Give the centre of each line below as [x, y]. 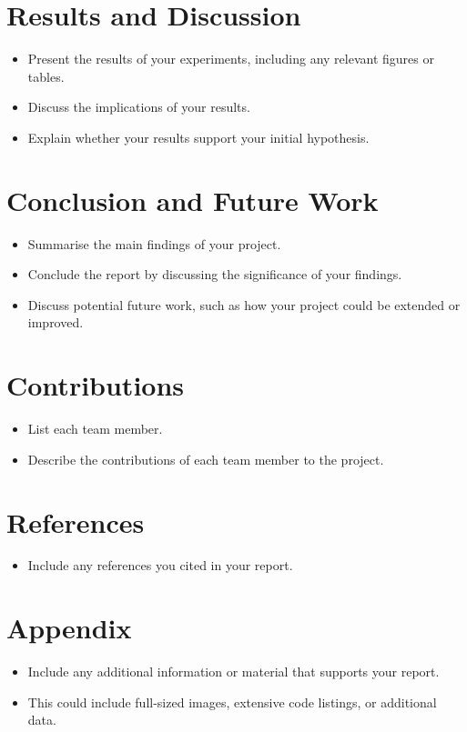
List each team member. [95, 429]
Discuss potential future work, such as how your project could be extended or [244, 304]
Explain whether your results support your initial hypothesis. [198, 137]
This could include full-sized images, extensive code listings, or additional [232, 702]
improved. [56, 322]
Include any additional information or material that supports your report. [233, 672]
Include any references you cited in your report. [160, 565]
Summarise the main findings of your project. [154, 243]
